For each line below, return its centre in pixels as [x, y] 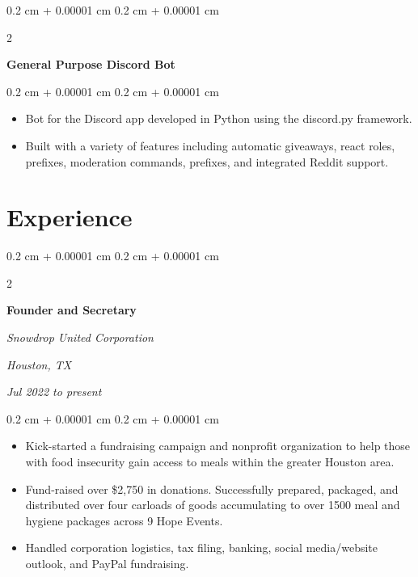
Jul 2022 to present [54, 392]
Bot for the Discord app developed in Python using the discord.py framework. [219, 118]
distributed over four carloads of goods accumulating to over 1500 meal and [213, 505]
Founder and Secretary [72, 310]
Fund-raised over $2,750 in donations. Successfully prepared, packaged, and [212, 489]
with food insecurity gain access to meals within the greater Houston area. [210, 462]
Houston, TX [39, 364]
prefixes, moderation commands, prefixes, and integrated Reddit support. [207, 161]
